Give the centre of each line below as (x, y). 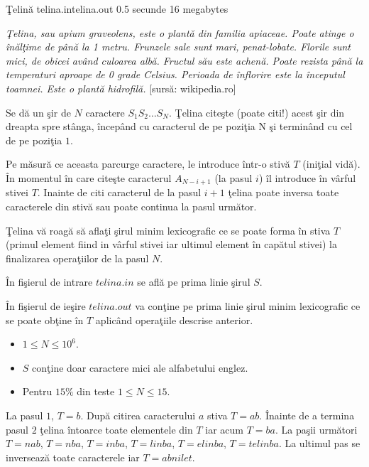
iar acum (224, 429)
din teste (96, 391)
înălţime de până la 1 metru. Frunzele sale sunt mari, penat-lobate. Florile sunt (178, 47)
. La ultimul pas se (319, 443)
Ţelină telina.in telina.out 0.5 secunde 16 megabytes (117, 9)
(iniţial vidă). (331, 164)
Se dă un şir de (38, 112)
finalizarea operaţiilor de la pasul (77, 258)
